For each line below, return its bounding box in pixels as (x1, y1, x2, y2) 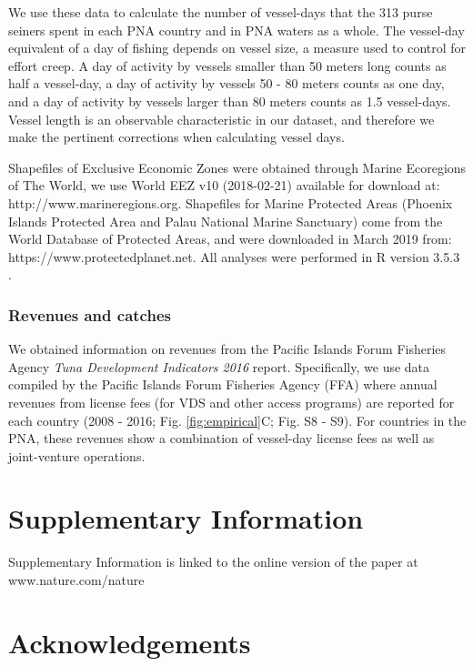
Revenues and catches (8, 303, 171, 326)
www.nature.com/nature (8, 570, 145, 589)
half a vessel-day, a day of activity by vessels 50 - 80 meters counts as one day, (8, 74, 445, 93)
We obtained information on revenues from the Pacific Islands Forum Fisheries (8, 339, 447, 358)
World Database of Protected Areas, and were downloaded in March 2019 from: (8, 229, 452, 248)
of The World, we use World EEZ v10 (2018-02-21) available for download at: (8, 176, 440, 195)
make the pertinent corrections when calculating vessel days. (8, 127, 345, 146)
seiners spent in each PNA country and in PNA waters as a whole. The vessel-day (8, 20, 465, 39)
